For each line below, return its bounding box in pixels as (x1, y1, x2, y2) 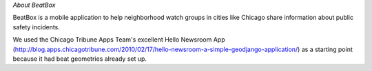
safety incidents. (12, 23, 60, 31)
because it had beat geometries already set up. (12, 55, 147, 63)
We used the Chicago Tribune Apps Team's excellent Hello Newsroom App (12, 35, 225, 44)
